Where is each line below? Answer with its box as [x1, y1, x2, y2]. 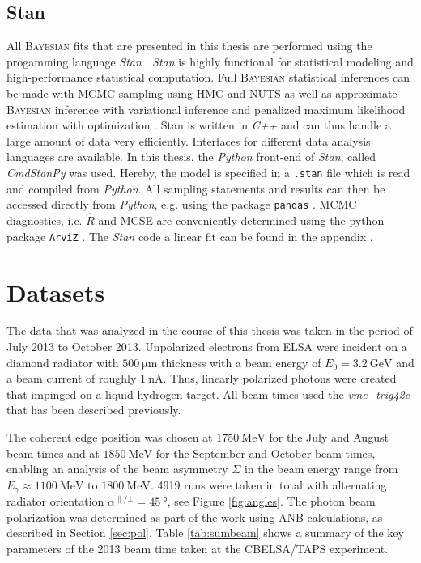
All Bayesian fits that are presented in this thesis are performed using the [6, 37, 372, 54]
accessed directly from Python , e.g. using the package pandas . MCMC [6, 196, 357, 213]
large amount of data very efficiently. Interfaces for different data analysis [6, 132, 371, 149]
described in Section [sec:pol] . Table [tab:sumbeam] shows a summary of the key [6, 524, 404, 541]
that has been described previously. [6, 401, 181, 418]
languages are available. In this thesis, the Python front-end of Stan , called [6, 148, 376, 165]
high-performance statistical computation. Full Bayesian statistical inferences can [6, 69, 410, 86]
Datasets [6, 275, 105, 308]
